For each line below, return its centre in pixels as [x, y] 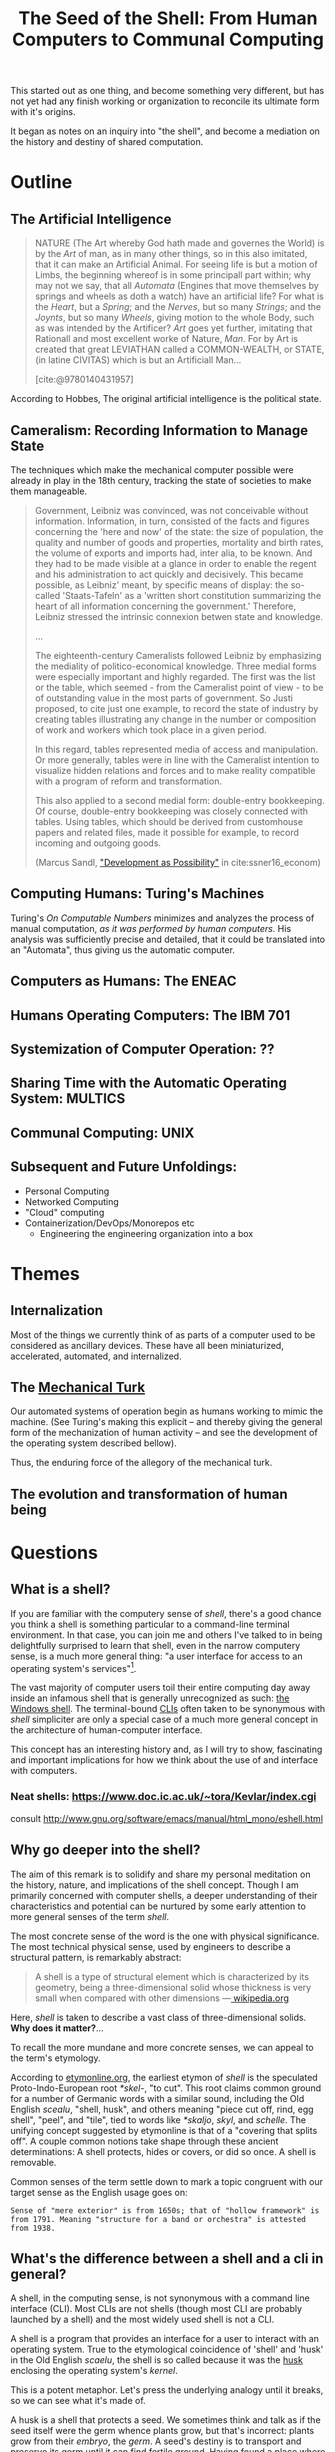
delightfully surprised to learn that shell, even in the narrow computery [155, 1645]
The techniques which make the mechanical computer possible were [152, 470]
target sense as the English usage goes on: [99, 2192]
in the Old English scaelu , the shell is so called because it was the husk [156, 2360]
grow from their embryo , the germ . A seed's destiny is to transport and [156, 2441]
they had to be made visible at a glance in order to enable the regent [175, 563]
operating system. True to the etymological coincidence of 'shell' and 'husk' [167, 2349]
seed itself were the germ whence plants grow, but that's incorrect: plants [162, 2431]
